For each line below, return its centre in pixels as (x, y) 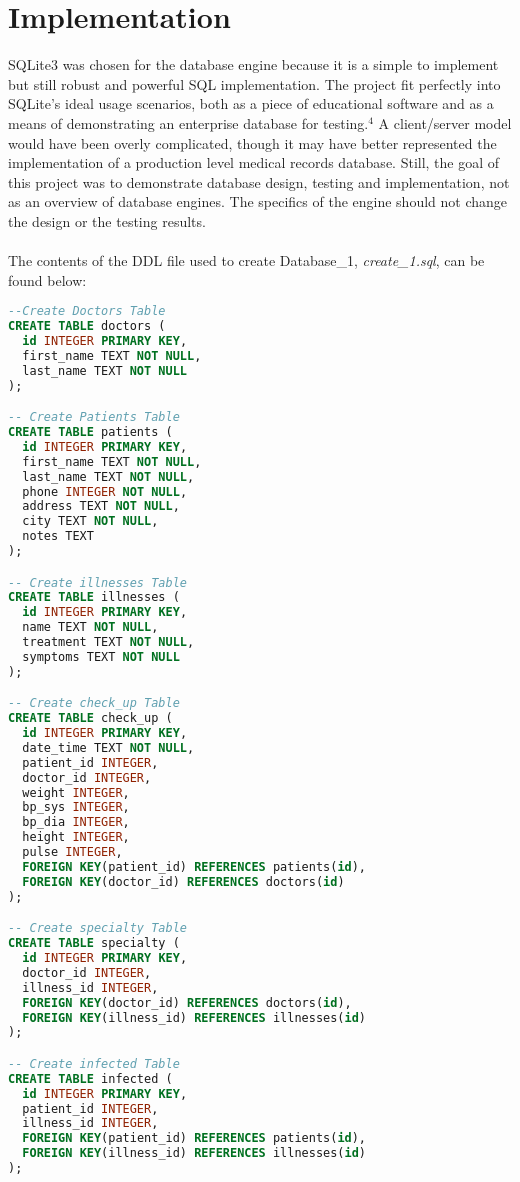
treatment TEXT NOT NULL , (108, 642)
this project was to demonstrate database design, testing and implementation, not (259, 181)
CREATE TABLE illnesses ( (94, 597)
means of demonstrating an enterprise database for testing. (188, 122)
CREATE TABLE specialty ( (94, 943)
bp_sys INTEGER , (76, 807)
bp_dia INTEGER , (76, 822)
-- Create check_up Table (94, 703)
